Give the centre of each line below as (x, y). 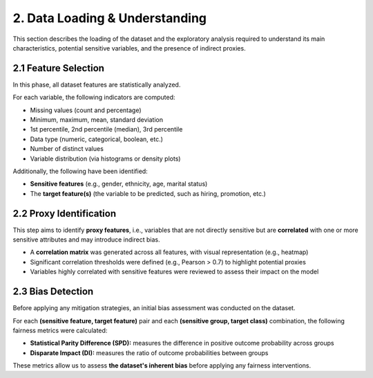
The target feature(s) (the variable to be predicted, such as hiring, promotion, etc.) (148, 193)
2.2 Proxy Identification (65, 214)
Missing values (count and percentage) (86, 110)
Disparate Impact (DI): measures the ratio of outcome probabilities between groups (149, 352)
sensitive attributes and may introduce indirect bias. (86, 240)
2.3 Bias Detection (53, 292)
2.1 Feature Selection (59, 68)
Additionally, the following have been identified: (80, 171)
